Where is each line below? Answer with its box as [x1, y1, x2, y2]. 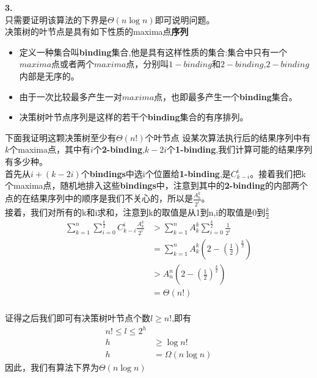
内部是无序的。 [19, 69, 79, 82]
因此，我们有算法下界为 [5, 361, 99, 374]
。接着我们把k [250, 167, 306, 180]
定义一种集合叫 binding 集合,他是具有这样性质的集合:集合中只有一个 [19, 45, 288, 58]
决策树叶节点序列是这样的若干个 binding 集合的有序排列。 [19, 111, 249, 123]
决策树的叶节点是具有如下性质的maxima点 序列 [5, 25, 189, 38]
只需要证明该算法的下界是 [5, 13, 107, 26]
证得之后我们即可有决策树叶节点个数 [5, 311, 150, 324]
